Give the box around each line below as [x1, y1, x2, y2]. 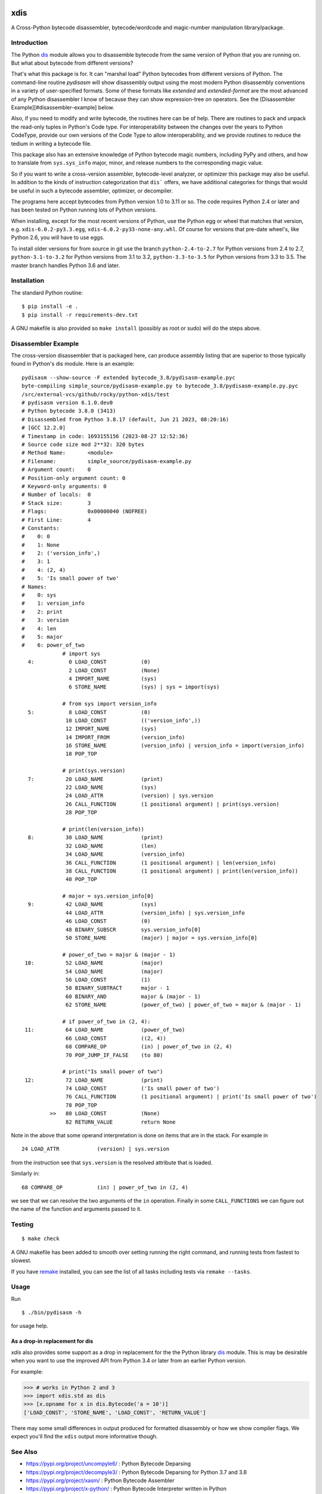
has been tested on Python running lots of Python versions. [11, 206, 157, 213]
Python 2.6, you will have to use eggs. [11, 234, 104, 241]
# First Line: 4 [21, 516, 91, 523]
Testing [11, 1220, 34, 1229]
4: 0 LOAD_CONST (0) [27, 659, 151, 666]
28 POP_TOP [66, 809, 98, 816]
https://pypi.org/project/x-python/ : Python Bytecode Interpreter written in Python [26, 1485, 227, 1492]
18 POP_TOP [66, 751, 98, 757]
